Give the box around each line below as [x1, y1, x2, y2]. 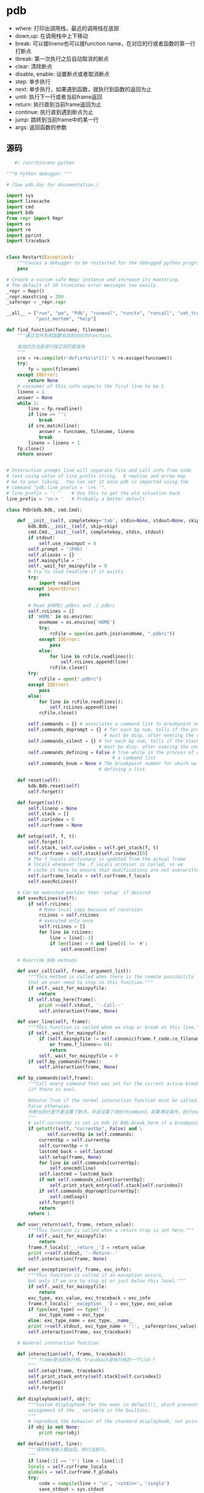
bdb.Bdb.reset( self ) [28, 783, 80, 789]
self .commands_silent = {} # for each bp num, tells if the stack [28, 738, 200, 744]
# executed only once [38, 918, 94, 924]
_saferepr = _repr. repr [6, 299, 67, 305]
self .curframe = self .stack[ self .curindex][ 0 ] [28, 850, 148, 856]
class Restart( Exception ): [6, 254, 75, 261]
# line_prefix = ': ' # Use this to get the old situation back [6, 490, 181, 496]
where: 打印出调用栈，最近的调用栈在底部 [15, 24, 120, 32]
